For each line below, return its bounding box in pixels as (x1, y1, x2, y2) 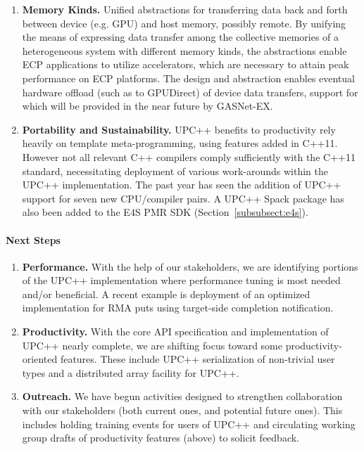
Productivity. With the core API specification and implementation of (22, 324, 329, 339)
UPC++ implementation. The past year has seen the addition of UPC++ (22, 177, 341, 192)
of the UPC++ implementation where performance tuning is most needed (22, 273, 341, 288)
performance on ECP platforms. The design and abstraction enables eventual (22, 70, 356, 85)
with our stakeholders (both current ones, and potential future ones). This (22, 403, 343, 418)
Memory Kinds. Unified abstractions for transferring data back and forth (22, 2, 348, 16)
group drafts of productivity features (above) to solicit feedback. (22, 430, 299, 445)
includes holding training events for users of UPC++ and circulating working (22, 416, 356, 431)
